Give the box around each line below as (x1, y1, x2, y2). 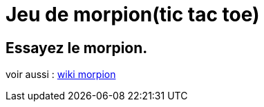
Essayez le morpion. (6, 39, 148, 57)
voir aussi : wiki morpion (6, 68, 116, 81)
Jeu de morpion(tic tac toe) (6, 3, 260, 26)
